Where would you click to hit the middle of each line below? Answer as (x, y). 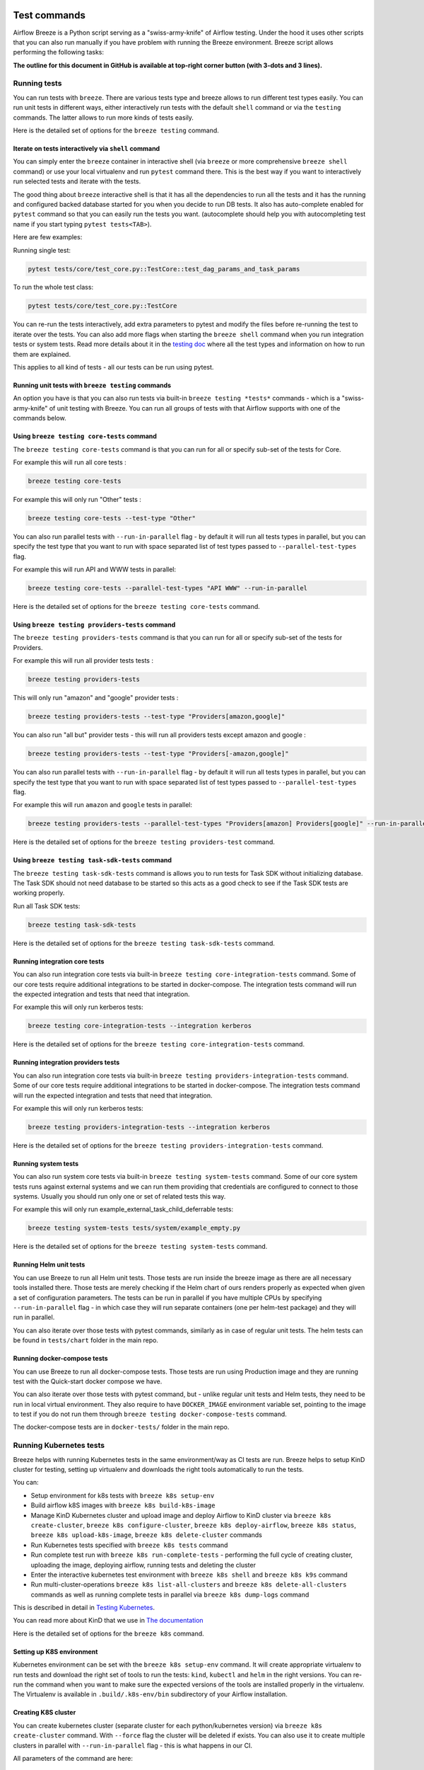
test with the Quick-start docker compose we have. (88, 1381)
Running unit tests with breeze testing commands (92, 385)
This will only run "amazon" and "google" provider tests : (96, 698)
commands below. (40, 418)
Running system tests (46, 1163)
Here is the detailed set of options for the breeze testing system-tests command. (140, 1247)
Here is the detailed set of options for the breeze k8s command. (108, 1633)
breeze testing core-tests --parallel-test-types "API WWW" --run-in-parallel (167, 588)
